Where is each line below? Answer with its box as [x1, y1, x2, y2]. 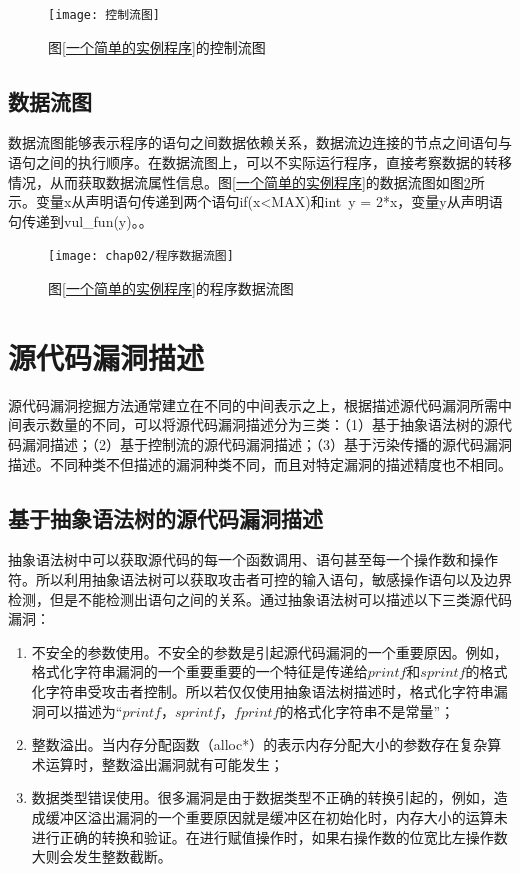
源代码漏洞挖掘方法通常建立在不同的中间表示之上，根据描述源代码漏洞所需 [8, 394, 498, 415]
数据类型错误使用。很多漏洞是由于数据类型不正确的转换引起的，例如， [31, 787, 494, 808]
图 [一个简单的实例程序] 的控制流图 [48, 36, 266, 57]
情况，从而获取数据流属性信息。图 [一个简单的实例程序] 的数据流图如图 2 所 [8, 171, 485, 192]
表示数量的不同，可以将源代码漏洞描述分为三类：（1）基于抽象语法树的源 [21, 414, 498, 435]
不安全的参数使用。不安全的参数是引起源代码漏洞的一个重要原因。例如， [31, 641, 508, 662]
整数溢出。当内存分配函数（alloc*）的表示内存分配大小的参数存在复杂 [31, 734, 488, 755]
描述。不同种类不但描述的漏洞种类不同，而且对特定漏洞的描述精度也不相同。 [8, 453, 512, 474]
